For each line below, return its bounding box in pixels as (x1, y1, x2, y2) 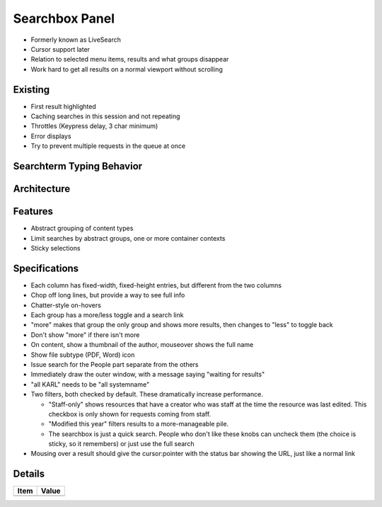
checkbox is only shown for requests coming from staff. (48, 409, 212, 418)
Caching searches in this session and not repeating (30, 112, 180, 120)
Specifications (13, 262, 79, 274)
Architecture (13, 183, 71, 195)
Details (13, 468, 45, 480)
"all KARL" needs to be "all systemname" (30, 380, 150, 389)
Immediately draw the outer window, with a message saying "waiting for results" (30, 370, 265, 379)
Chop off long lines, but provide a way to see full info (30, 291, 185, 300)
